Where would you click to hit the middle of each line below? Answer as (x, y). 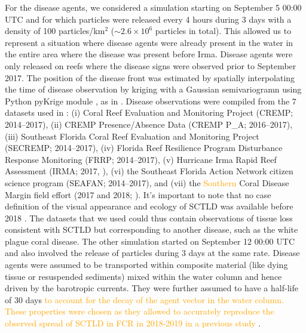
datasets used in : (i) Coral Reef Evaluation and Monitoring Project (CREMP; (149, 112)
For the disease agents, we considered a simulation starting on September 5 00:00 (153, 7)
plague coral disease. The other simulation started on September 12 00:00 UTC (150, 241)
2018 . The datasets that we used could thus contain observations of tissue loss (149, 218)
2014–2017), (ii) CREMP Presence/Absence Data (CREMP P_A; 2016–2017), (149, 124)
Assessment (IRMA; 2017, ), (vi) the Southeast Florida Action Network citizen (149, 171)
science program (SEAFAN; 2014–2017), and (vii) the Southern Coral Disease (147, 182)
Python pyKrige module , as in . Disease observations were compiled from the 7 (151, 101)
